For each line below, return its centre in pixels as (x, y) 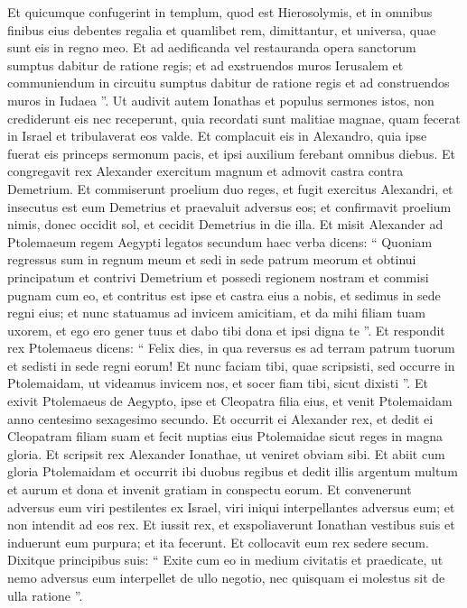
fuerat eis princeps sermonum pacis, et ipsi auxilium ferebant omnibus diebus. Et (231, 153)
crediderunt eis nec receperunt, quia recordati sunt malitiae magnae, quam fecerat (234, 118)
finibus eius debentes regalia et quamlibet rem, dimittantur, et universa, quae (222, 29)
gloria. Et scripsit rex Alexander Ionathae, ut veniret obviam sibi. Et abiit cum (226, 453)
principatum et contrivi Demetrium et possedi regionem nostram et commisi (218, 276)
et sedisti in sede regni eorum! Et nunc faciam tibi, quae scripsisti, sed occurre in (231, 365)
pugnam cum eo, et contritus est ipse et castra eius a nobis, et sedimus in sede (224, 295)
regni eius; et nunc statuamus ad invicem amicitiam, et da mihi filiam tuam (217, 313)
